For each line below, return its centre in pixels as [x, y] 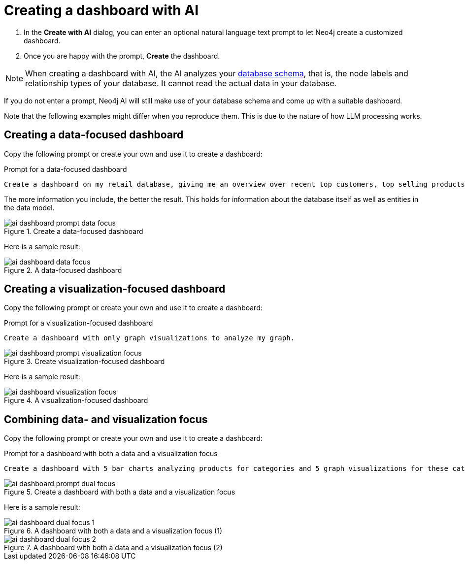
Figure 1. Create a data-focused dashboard [74, 231]
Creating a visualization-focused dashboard [115, 289]
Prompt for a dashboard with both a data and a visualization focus [111, 454]
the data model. [29, 207]
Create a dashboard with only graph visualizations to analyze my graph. [149, 338]
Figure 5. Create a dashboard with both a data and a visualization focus [120, 492]
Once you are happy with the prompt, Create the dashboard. [122, 56]
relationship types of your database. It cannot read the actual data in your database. [181, 83]
